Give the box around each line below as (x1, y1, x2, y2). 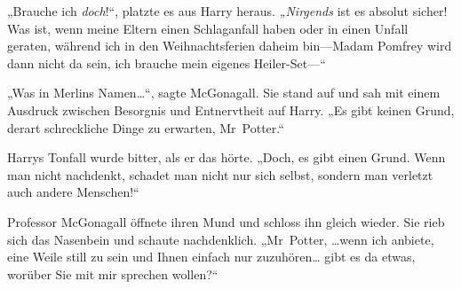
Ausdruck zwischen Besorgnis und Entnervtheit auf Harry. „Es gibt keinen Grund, (7, 100, 455, 119)
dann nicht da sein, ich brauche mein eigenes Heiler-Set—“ (7, 53, 326, 72)
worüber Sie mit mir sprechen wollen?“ (7, 264, 219, 283)
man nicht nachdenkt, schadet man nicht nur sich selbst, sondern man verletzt (7, 165, 433, 184)
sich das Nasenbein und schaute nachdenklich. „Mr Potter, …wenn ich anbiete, (7, 230, 434, 248)
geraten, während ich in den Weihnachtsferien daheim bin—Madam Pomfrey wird (7, 36, 452, 55)
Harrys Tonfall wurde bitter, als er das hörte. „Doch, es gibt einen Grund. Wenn (7, 148, 446, 167)
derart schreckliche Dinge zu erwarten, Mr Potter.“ (7, 118, 284, 137)
